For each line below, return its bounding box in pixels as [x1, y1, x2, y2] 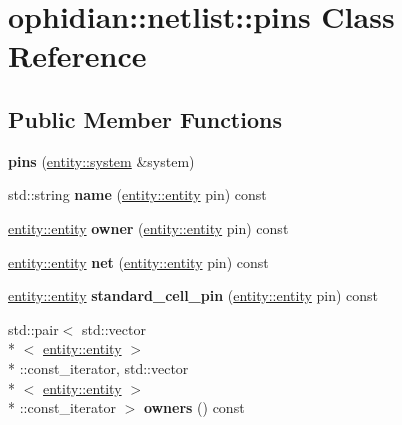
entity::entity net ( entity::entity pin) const [8, 251, 269, 272]
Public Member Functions [8, 103, 282, 134]
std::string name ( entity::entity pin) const [8, 184, 267, 205]
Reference [8, 35, 147, 76]
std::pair [8, 318, 59, 339]
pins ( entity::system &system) [8, 150, 195, 171]
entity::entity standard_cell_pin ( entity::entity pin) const [8, 285, 379, 306]
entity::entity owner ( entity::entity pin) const [8, 217, 289, 238]
